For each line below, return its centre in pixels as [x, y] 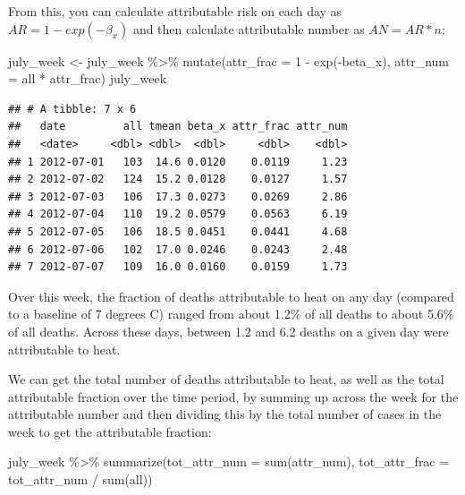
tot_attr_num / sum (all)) [80, 479]
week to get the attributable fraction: [110, 431]
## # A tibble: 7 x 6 [72, 109]
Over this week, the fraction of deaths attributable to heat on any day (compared [231, 296]
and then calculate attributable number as [249, 28]
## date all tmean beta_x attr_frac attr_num [178, 127]
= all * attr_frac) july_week [88, 78]
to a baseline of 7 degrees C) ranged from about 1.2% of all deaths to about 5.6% [231, 314]
